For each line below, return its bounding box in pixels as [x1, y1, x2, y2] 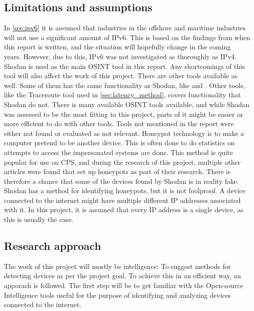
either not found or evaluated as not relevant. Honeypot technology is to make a [4, 128, 244, 138]
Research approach [4, 238, 101, 253]
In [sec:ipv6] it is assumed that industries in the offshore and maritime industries [4, 22, 246, 33]
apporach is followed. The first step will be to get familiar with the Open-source [4, 280, 243, 290]
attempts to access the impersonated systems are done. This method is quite [4, 147, 233, 157]
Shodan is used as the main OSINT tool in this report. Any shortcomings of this [4, 61, 245, 71]
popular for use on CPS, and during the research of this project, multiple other [4, 156, 241, 167]
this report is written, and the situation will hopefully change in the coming [4, 42, 231, 52]
